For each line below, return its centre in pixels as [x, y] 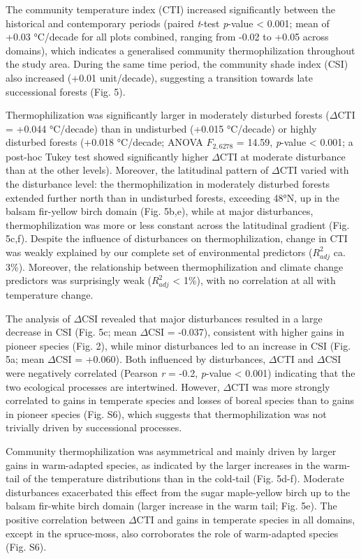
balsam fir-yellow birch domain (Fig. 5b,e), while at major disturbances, [160, 211]
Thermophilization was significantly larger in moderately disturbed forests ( [168, 115]
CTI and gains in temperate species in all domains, [246, 519]
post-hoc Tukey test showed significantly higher [107, 156]
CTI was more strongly [281, 386]
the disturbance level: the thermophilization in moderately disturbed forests [168, 183]
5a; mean [25, 359]
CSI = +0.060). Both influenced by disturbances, [161, 359]
